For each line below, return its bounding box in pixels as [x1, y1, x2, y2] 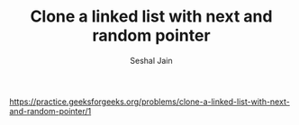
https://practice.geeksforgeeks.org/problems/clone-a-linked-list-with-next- [9, 96, 290, 107]
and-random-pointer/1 [9, 105, 92, 116]
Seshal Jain [130, 55, 173, 66]
